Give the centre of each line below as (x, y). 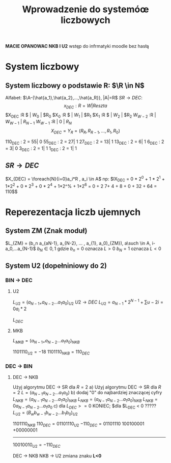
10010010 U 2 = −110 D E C (36, 445)
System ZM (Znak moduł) (46, 231)
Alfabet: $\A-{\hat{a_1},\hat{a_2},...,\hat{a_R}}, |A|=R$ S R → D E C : (74, 98)
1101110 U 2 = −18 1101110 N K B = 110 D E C (51, 352)
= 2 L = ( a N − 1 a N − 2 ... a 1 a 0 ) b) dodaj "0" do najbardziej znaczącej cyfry (87, 393)
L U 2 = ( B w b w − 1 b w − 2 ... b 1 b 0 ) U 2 (45, 413)
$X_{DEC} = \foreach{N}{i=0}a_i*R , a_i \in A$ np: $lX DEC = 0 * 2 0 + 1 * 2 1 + (85, 179)
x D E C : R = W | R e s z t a (85, 106)
